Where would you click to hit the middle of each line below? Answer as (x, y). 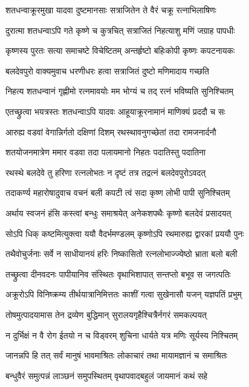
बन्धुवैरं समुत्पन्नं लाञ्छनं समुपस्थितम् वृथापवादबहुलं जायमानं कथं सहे (107, 375)
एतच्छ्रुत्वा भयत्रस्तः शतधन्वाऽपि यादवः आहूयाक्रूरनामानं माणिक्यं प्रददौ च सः (115, 111)
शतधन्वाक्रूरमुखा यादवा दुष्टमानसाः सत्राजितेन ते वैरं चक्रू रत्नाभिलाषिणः (111, 10)
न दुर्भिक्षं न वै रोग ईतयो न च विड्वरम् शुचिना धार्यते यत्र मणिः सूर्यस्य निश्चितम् (122, 335)
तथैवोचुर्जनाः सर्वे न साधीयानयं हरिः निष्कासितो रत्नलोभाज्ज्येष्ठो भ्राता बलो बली (121, 254)
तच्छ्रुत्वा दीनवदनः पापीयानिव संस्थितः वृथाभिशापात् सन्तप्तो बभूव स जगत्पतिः (118, 274)
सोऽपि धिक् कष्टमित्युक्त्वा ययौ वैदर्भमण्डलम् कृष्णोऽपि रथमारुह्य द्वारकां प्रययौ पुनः (125, 233)
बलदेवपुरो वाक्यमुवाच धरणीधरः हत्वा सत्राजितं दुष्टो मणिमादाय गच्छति (107, 70)
